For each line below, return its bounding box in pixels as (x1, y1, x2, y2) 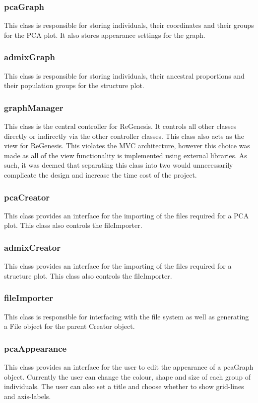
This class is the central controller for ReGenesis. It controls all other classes (4, 121, 237, 131)
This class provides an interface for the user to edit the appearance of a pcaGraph (4, 362, 254, 372)
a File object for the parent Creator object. (4, 321, 135, 331)
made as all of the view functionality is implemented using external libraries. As (4, 150, 247, 160)
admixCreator (4, 241, 61, 253)
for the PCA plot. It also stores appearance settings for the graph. (4, 29, 205, 40)
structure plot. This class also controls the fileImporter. (4, 270, 172, 281)
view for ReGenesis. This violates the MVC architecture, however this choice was (4, 140, 250, 151)
